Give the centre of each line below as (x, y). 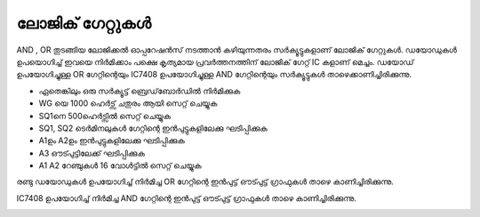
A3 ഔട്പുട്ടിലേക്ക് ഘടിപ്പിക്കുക (92, 153)
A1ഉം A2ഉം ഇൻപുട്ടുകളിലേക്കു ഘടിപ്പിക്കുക (112, 141)
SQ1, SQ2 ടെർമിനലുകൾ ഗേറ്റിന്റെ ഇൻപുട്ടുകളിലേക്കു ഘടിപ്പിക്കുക (153, 128)
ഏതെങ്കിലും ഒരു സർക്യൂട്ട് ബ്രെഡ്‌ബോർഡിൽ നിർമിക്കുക (140, 91)
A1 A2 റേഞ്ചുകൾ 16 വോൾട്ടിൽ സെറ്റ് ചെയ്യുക (120, 165)
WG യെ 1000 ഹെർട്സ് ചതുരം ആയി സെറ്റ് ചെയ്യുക (128, 103)
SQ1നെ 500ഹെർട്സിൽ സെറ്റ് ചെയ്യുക (105, 116)
